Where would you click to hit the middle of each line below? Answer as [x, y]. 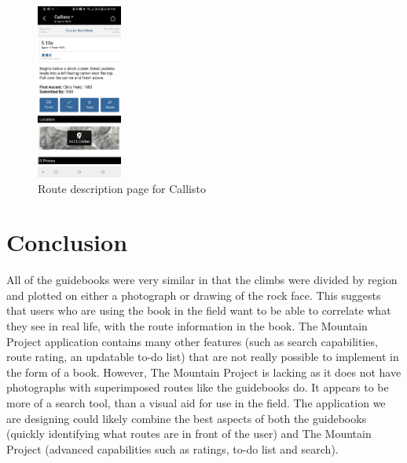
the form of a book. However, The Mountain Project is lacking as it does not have [204, 372]
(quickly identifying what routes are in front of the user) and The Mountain [189, 434]
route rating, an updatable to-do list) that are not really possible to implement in [203, 357]
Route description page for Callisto [122, 188]
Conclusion [67, 242]
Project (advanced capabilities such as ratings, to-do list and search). [172, 448]
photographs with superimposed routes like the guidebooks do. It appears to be [198, 387]
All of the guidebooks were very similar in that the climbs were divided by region [202, 280]
